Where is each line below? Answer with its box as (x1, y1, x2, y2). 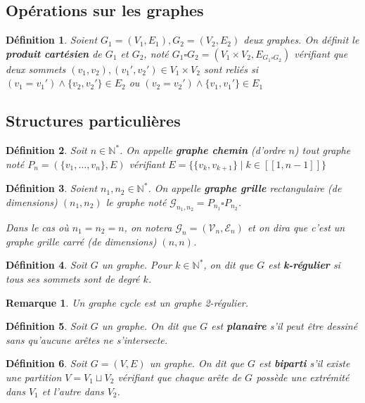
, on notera (124, 220, 172, 235)
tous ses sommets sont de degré (6, 271, 140, 286)
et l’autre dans (41, 383, 104, 398)
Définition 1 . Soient (6, 32, 98, 47)
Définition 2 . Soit (6, 143, 87, 158)
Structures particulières (6, 110, 181, 132)
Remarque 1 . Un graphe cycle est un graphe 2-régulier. (6, 295, 249, 309)
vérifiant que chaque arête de (117, 369, 242, 384)
